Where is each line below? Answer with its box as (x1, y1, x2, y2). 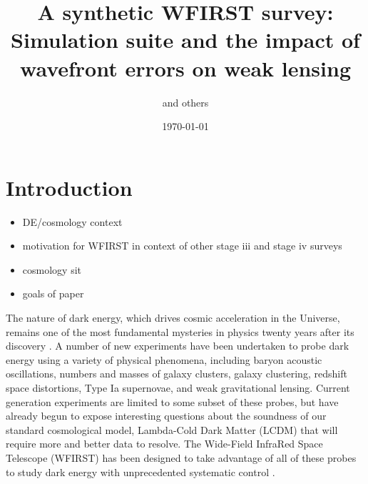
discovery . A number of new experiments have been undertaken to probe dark (6, 338, 349, 353)
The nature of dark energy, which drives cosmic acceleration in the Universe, (6, 310, 340, 325)
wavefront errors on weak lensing (20, 53, 351, 82)
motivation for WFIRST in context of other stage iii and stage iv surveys (22, 238, 342, 253)
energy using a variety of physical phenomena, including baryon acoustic (6, 352, 322, 367)
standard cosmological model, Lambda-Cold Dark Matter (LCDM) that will (6, 422, 338, 437)
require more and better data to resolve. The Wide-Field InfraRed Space (6, 436, 323, 451)
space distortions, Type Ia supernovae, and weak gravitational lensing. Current (6, 380, 350, 395)
